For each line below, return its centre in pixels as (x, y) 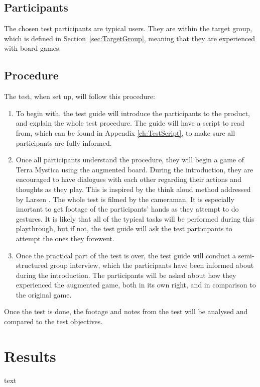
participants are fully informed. (64, 142)
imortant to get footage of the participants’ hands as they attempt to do (127, 209)
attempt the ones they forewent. (65, 238)
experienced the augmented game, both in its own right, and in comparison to (136, 285)
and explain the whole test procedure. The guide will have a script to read (130, 123)
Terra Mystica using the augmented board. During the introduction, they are (135, 169)
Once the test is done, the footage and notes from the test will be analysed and (126, 311)
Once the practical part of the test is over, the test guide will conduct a (126, 255)
